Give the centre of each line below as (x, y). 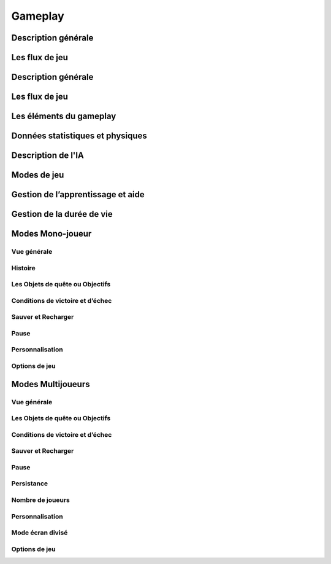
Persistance (30, 484)
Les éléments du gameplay (64, 116)
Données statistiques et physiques (79, 136)
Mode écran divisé (40, 533)
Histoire (24, 268)
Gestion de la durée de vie (62, 214)
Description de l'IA (48, 156)
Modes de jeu (38, 175)
